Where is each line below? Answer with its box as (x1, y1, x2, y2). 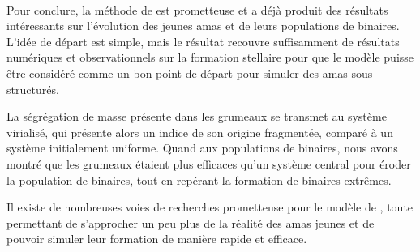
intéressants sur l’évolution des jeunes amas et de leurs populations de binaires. (6, 17, 400, 34)
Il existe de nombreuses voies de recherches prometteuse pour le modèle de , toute (6, 199, 414, 216)
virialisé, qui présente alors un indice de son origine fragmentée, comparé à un (6, 123, 393, 140)
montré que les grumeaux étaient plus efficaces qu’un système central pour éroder (6, 155, 411, 172)
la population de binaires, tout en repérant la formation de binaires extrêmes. (6, 171, 392, 188)
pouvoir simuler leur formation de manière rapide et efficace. (6, 230, 307, 247)
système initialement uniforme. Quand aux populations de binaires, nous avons (6, 139, 398, 156)
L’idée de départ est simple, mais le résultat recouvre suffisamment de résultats (6, 32, 400, 49)
